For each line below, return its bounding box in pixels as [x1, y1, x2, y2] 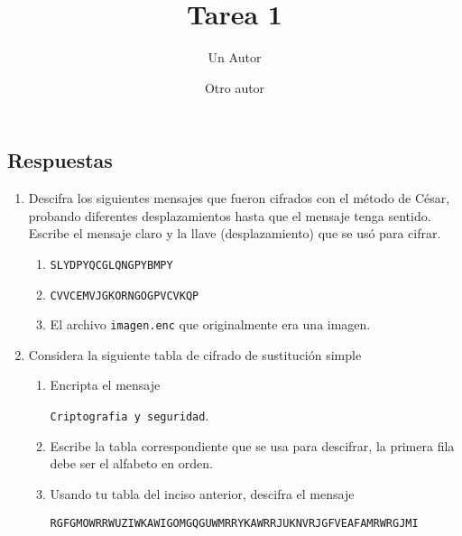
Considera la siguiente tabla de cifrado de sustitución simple [28, 345, 362, 364]
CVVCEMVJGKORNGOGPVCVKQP [50, 289, 199, 302]
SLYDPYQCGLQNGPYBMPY [50, 258, 173, 272]
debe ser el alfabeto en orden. [50, 454, 213, 473]
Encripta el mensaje [50, 375, 161, 394]
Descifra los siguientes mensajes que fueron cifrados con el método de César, [28, 189, 450, 208]
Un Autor [208, 48, 262, 67]
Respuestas [7, 146, 113, 174]
